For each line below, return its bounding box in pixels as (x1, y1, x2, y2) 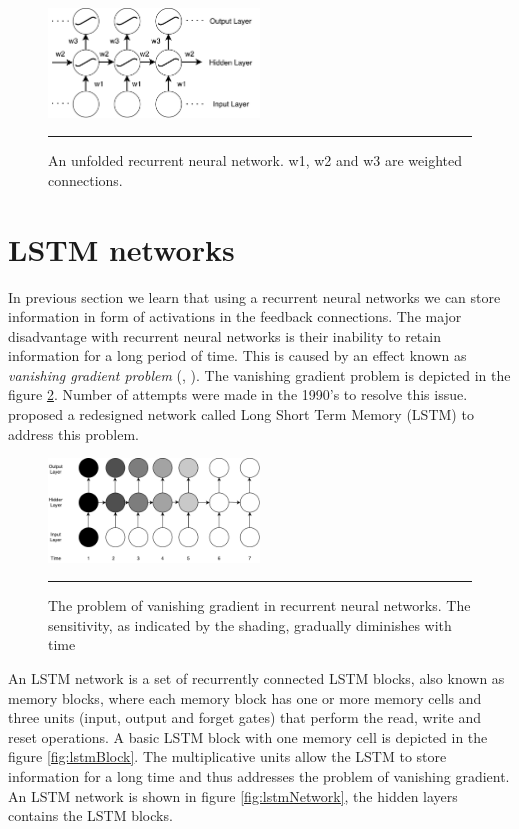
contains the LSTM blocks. (8, 805, 173, 826)
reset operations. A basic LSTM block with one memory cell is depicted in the (8, 726, 488, 747)
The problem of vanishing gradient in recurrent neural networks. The (48, 595, 471, 616)
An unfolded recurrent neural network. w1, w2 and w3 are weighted (48, 150, 463, 171)
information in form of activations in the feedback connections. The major (8, 306, 462, 327)
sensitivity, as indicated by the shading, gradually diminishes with (48, 614, 452, 635)
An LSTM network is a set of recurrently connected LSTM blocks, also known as (8, 667, 505, 688)
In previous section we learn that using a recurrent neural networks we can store (8, 286, 501, 307)
